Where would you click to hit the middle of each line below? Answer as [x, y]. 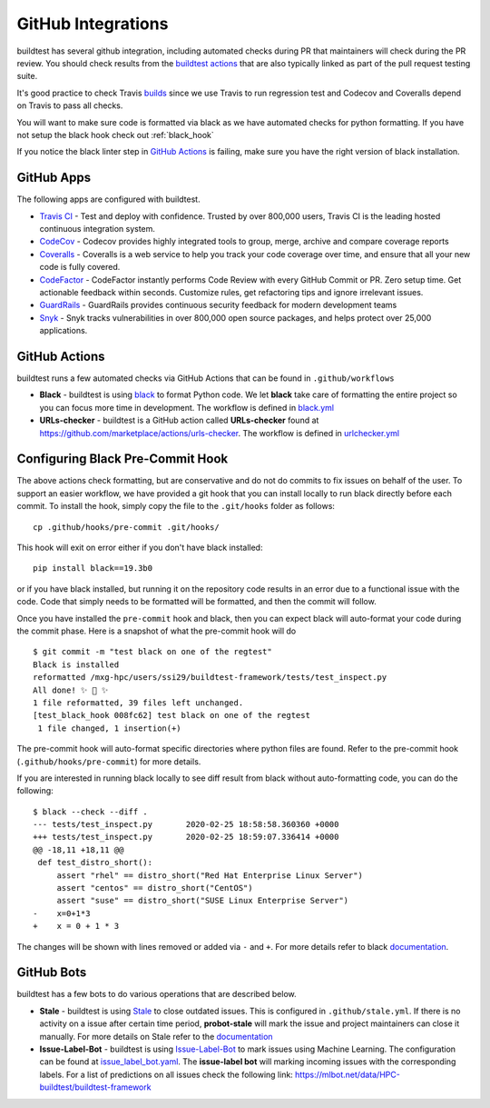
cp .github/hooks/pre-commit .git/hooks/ [126, 527]
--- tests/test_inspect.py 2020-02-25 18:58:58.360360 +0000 [186, 824]
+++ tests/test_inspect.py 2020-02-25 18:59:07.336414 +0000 [186, 837]
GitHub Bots [52, 973]
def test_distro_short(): [95, 863]
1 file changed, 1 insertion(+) [109, 728]
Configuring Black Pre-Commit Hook [122, 459]
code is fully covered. [80, 267]
